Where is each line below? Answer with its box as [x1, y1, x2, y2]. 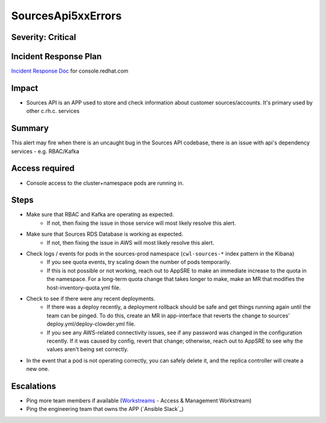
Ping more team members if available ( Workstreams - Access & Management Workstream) [26, 397, 252, 404]
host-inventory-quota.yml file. [46, 284, 121, 291]
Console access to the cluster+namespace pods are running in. [26, 179, 184, 187]
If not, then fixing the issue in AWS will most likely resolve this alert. [46, 239, 214, 246]
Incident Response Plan [11, 51, 102, 62]
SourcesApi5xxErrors [11, 9, 122, 22]
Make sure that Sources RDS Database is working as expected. [26, 230, 184, 238]
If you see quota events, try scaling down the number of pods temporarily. [46, 259, 231, 266]
